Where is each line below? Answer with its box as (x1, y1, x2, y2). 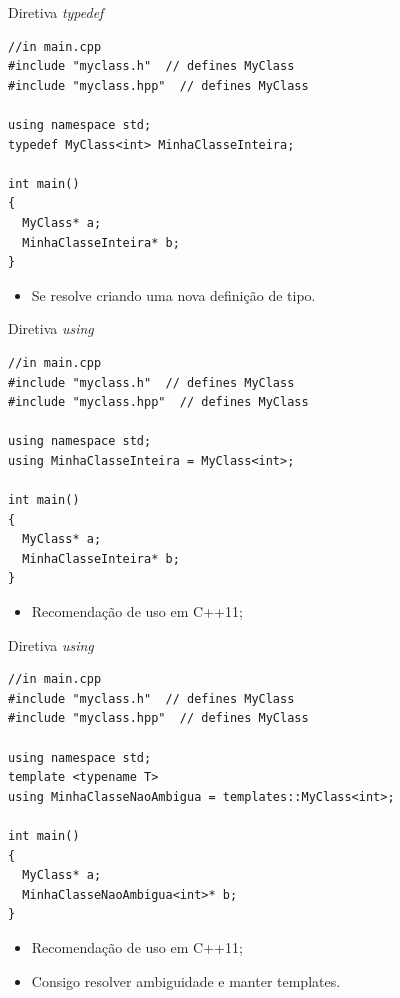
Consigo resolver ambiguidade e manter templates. (31, 970, 341, 991)
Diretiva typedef (8, 2, 104, 22)
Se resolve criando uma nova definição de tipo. (31, 284, 316, 305)
